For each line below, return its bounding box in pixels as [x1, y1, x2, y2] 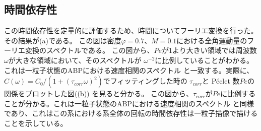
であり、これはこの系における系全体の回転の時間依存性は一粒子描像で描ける [4, 108, 258, 118]
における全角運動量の [176, 35, 247, 45]
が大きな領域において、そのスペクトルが [8, 54, 142, 65]
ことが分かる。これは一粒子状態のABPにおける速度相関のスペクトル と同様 [4, 98, 254, 108]
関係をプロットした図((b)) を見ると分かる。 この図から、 [4, 88, 193, 99]
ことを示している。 [4, 117, 68, 128]
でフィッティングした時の [103, 76, 187, 86]
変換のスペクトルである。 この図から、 [25, 45, 154, 55]
